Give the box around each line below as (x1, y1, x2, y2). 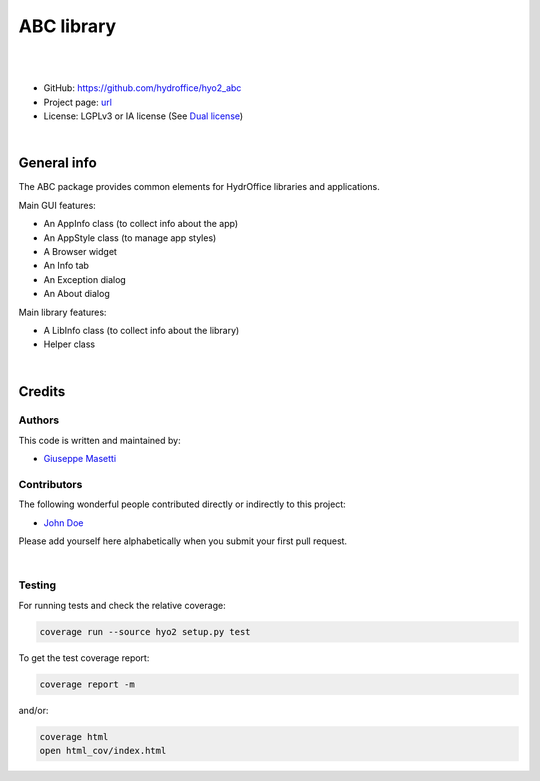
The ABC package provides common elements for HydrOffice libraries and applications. (18, 181, 380, 193)
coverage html (39, 731, 109, 742)
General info (18, 155, 97, 172)
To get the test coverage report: (18, 651, 150, 664)
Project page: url (43, 96, 112, 108)
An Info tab (43, 260, 90, 272)
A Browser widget (43, 245, 117, 257)
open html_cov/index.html (39, 745, 167, 757)
